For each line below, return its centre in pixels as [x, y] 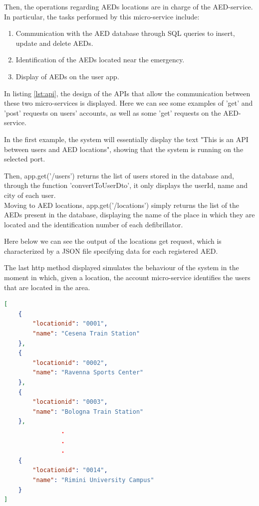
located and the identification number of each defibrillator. [94, 224]
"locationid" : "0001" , [70, 324]
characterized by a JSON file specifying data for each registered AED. [111, 251]
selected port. [25, 159]
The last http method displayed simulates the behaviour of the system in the [122, 267]
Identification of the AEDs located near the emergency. [100, 60]
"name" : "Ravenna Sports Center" [88, 373]
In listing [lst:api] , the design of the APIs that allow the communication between [127, 93]
